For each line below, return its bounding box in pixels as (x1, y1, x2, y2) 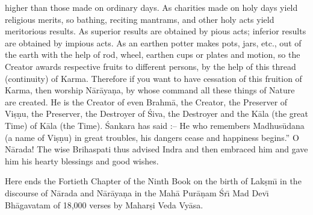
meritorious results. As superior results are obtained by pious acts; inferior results (5, 25, 306, 37)
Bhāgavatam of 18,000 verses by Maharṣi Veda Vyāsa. (5, 198, 203, 211)
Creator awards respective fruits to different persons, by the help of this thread (5, 60, 296, 72)
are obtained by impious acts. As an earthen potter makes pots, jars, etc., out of (5, 36, 302, 49)
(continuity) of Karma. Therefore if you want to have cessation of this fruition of (5, 72, 302, 84)
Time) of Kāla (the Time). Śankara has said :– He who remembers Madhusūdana (5, 119, 305, 131)
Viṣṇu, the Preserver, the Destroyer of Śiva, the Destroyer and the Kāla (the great (5, 107, 309, 120)
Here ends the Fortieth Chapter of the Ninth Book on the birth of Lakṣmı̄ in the (5, 175, 302, 187)
